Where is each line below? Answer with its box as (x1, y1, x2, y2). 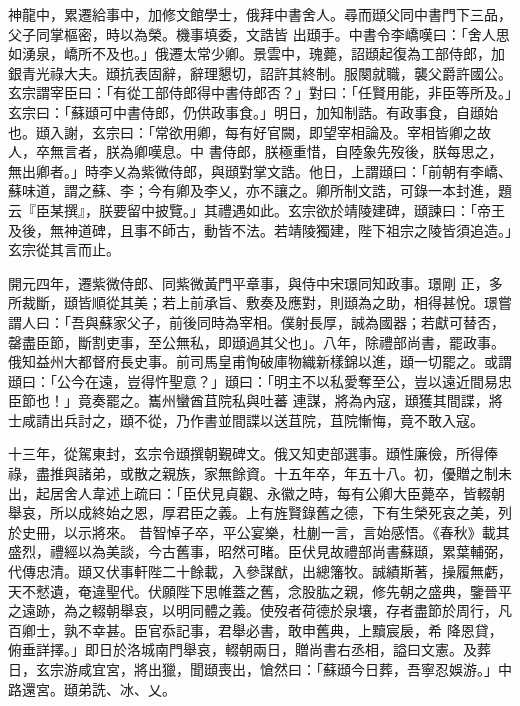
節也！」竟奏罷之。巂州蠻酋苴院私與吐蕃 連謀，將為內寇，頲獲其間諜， (21, 390, 489, 411)
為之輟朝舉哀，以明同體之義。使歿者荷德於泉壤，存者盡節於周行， (63, 600, 498, 621)
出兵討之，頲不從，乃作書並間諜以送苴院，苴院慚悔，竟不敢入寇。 (49, 409, 484, 430)
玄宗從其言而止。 (8, 239, 120, 260)
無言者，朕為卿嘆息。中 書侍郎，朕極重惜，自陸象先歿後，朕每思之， (49, 141, 503, 162)
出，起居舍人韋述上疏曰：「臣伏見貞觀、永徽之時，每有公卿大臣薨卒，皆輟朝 (8, 482, 505, 503)
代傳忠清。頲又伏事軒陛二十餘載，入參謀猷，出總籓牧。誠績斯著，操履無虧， (8, 561, 512, 582)
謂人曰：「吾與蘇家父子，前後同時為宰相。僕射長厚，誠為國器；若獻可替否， (8, 311, 505, 332)
